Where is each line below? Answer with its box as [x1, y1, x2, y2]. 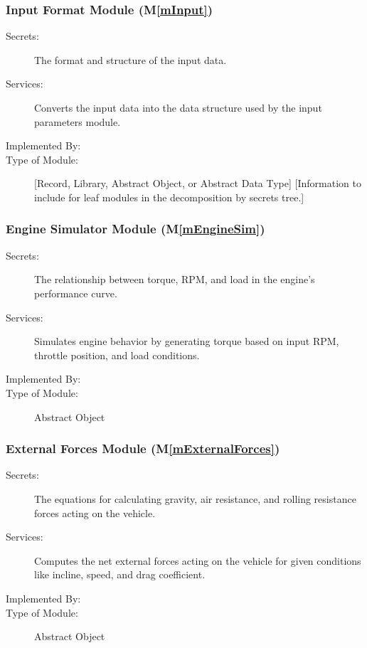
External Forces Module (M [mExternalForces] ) [6, 440, 280, 457]
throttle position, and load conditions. [34, 347, 200, 362]
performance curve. [34, 285, 117, 300]
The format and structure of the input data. [34, 52, 227, 67]
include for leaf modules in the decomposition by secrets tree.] [34, 189, 304, 204]
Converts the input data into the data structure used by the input [34, 100, 322, 115]
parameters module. [34, 114, 121, 129]
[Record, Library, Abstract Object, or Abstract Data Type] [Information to [34, 176, 361, 191]
